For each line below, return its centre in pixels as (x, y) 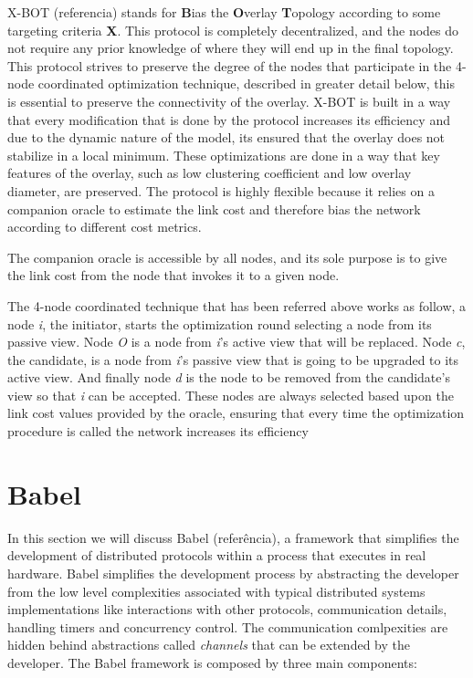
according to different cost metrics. (105, 227)
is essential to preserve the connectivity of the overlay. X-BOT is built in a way (229, 101)
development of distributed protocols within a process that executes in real (217, 555)
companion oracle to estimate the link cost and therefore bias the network (214, 209)
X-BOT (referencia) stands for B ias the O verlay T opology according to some (224, 12)
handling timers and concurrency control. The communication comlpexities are (228, 626)
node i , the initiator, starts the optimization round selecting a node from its (220, 323)
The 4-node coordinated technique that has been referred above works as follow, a (237, 305)
